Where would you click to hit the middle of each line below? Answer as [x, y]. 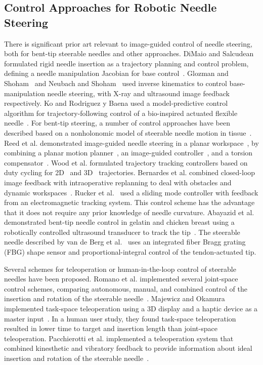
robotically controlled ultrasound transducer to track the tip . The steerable [122, 232]
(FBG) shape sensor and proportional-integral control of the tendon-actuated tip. [130, 252]
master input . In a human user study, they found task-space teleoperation [120, 318]
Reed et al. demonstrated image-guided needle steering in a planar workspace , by [131, 143]
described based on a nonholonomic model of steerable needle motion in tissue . [128, 132]
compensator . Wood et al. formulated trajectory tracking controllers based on [126, 162]
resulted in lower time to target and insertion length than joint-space [111, 328]
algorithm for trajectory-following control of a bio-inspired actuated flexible [121, 113]
